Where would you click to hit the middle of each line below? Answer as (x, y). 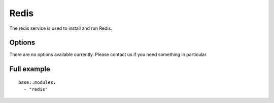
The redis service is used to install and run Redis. (61, 28)
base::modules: (37, 82)
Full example (30, 69)
